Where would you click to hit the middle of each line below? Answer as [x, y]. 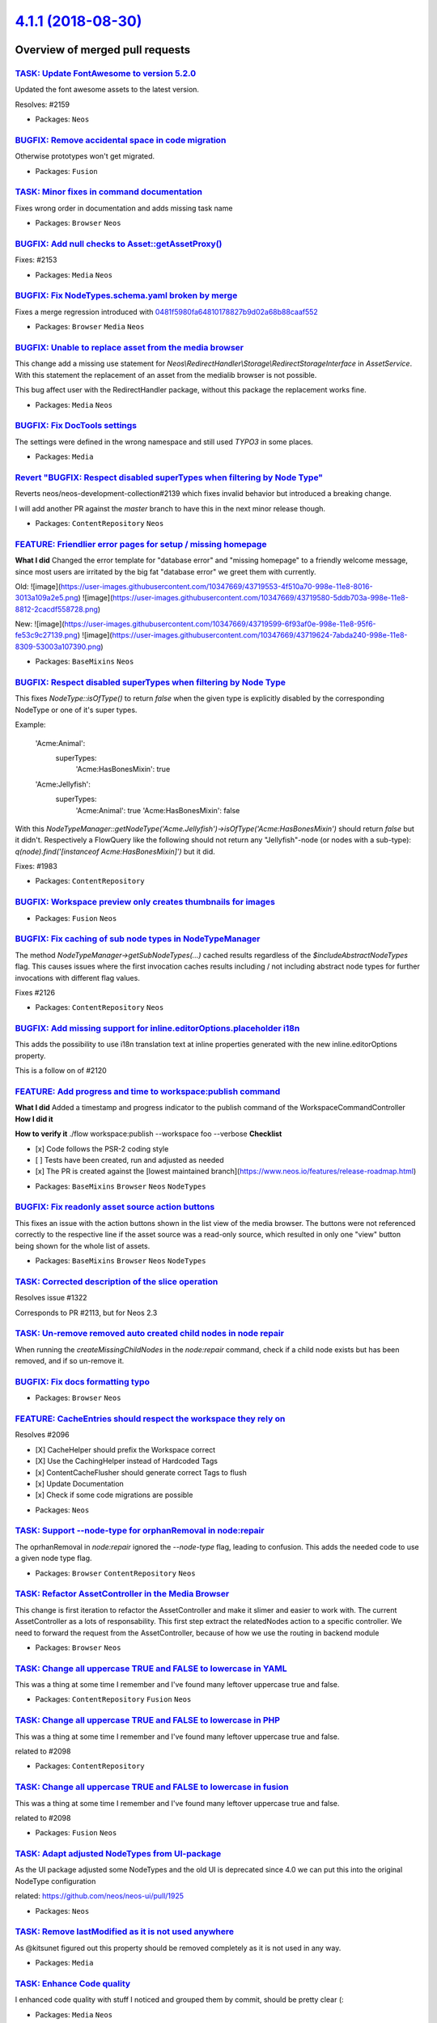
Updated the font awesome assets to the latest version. [107, 90]
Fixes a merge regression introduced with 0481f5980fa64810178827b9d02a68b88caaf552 [167, 312]
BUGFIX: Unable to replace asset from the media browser [129, 347]
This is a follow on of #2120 [61, 1071]
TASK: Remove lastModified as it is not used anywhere [125, 1932]
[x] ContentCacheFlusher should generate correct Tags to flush [141, 1472]
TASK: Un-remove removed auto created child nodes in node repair [150, 1334]
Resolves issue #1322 [51, 1298]
